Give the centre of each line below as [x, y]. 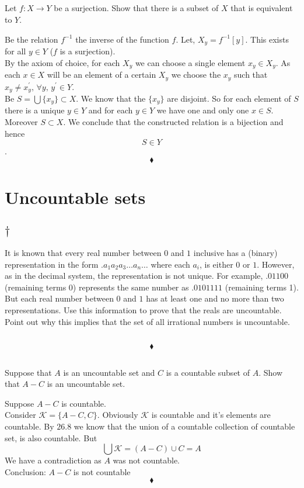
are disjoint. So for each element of [229, 98]
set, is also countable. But [51, 437]
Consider [20, 415]
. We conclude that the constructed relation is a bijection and [173, 122]
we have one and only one [203, 110]
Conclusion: [25, 471]
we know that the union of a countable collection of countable [184, 426]
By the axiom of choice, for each [62, 62]
